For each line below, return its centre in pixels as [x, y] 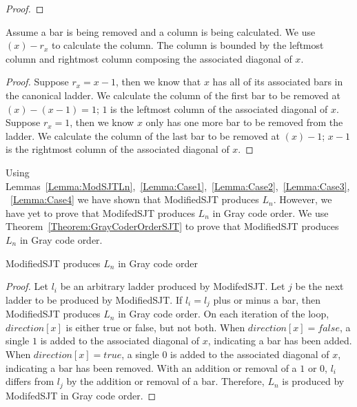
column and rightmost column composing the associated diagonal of [149, 58]
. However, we [303, 199]
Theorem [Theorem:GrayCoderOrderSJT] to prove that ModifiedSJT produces [172, 226]
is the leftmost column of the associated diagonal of [219, 108]
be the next [319, 286]
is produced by [313, 381]
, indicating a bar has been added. [280, 341]
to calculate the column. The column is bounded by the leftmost [187, 45]
